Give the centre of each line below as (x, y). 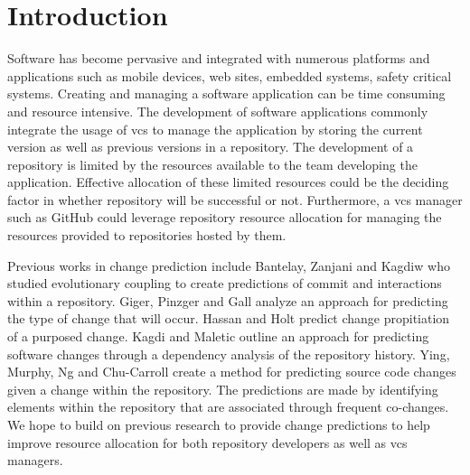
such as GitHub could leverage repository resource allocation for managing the (225, 217)
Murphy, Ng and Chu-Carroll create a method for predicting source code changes (232, 372)
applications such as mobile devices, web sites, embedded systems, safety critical (230, 75)
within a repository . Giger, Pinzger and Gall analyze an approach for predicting (228, 300)
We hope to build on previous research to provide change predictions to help (219, 424)
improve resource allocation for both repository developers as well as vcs (207, 442)
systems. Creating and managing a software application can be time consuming (226, 93)
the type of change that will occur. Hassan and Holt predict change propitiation (229, 318)
